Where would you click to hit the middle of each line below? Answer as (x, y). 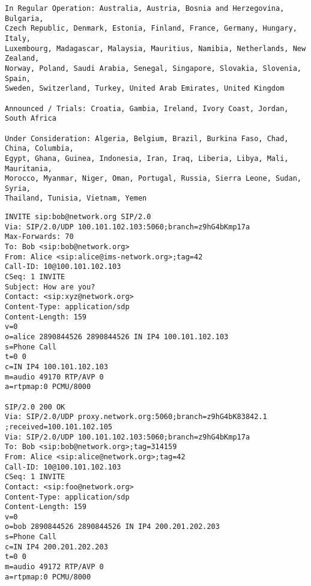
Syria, (18, 188)
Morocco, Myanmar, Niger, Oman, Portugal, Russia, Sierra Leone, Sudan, (153, 179)
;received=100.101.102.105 (59, 427)
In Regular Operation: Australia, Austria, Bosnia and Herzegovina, (145, 8)
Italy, (18, 38)
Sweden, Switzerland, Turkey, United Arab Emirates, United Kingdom (145, 89)
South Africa (31, 119)
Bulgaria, (24, 18)
